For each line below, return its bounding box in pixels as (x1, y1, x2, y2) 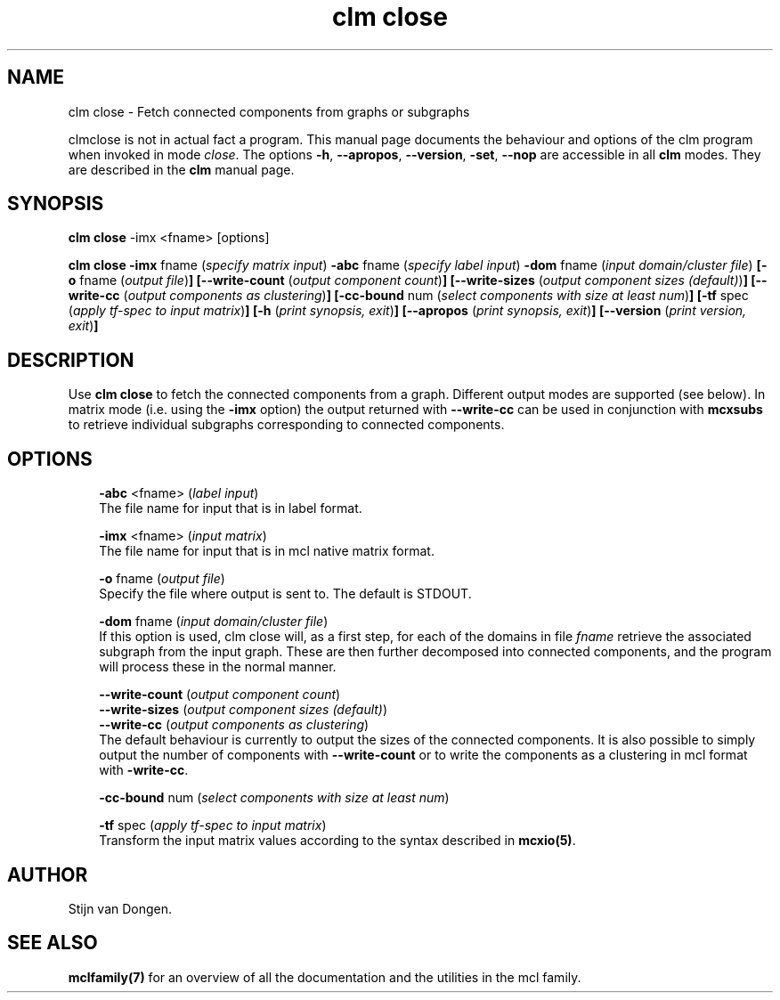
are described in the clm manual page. (68, 161, 295, 177)
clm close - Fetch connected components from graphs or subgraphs (68, 103, 470, 119)
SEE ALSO (7, 931, 98, 955)
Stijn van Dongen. (68, 900, 173, 916)
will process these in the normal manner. (99, 659, 337, 675)
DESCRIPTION (7, 348, 134, 371)
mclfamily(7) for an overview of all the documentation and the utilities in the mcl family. (68, 969, 581, 985)
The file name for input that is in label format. (99, 500, 362, 516)
